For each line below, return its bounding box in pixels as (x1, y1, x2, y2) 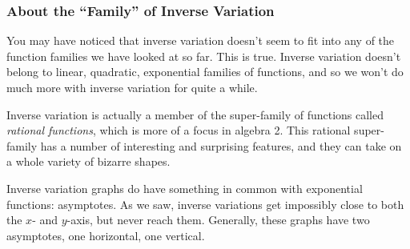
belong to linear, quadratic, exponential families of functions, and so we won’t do (6, 63, 404, 80)
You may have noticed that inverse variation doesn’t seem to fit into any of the (6, 32, 395, 49)
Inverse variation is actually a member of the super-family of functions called (6, 106, 384, 122)
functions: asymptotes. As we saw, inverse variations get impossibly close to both (6, 195, 404, 212)
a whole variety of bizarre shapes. (6, 153, 171, 170)
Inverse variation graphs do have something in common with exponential (6, 179, 363, 196)
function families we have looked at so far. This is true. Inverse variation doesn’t (6, 47, 401, 64)
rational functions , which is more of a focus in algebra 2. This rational (6, 122, 351, 139)
